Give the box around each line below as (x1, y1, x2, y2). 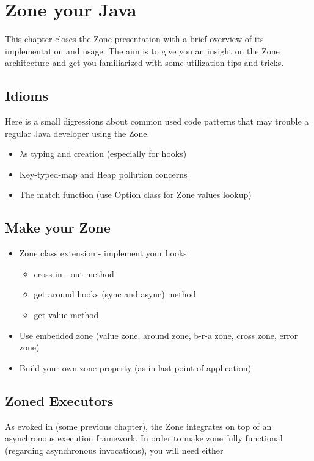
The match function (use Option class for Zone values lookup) (19, 188, 252, 201)
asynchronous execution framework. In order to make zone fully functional (5, 432, 283, 445)
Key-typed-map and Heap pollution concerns (19, 167, 188, 180)
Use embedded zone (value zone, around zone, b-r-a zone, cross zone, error (19, 329, 298, 341)
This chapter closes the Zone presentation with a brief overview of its (5, 32, 264, 45)
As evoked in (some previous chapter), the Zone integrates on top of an (5, 419, 272, 432)
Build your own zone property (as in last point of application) (19, 361, 252, 374)
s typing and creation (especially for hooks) (24, 147, 187, 160)
